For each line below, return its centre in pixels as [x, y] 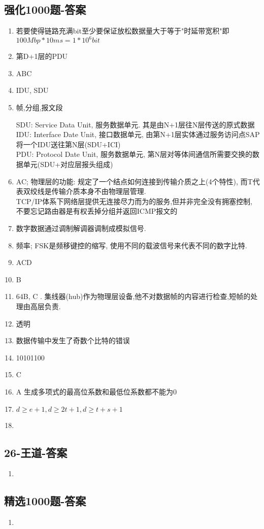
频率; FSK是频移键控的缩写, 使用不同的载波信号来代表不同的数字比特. [131, 245]
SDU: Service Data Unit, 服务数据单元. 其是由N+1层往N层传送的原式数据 [135, 124]
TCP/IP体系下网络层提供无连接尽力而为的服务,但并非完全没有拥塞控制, [134, 201]
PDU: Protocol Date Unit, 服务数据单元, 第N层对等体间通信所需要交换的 [134, 154]
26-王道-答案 [36, 452]
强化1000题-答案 [45, 9]
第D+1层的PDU [42, 56]
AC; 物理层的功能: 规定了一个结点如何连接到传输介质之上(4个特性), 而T [134, 181]
